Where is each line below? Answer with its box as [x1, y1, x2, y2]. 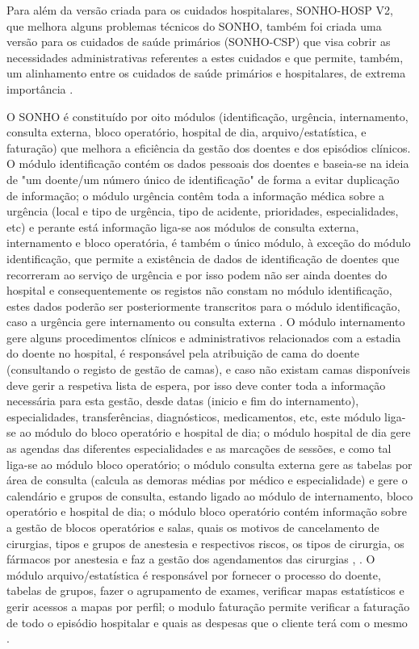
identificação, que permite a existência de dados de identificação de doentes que [6, 249, 400, 266]
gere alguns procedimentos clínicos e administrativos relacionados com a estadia [6, 329, 401, 345]
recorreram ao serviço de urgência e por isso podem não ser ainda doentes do [6, 266, 388, 283]
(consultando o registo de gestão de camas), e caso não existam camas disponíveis [6, 361, 410, 378]
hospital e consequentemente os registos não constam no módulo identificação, [6, 282, 392, 299]
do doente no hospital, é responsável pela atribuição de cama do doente [6, 345, 360, 362]
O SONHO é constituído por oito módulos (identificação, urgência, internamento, [6, 107, 409, 124]
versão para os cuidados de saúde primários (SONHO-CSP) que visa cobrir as [6, 33, 391, 50]
